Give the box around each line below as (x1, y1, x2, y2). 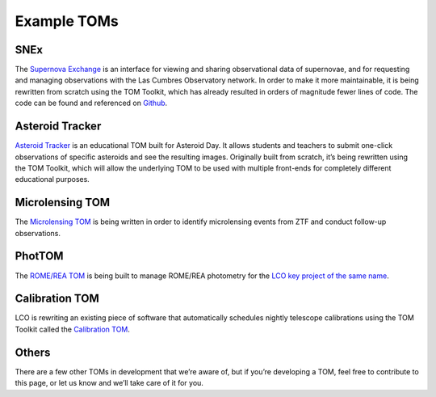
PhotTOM (15, 249, 64, 263)
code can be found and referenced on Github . (15, 98, 168, 108)
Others (15, 345, 51, 359)
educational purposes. (15, 175, 90, 184)
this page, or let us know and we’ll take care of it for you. (15, 378, 203, 388)
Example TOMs (15, 12, 119, 30)
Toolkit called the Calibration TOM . (15, 324, 131, 334)
